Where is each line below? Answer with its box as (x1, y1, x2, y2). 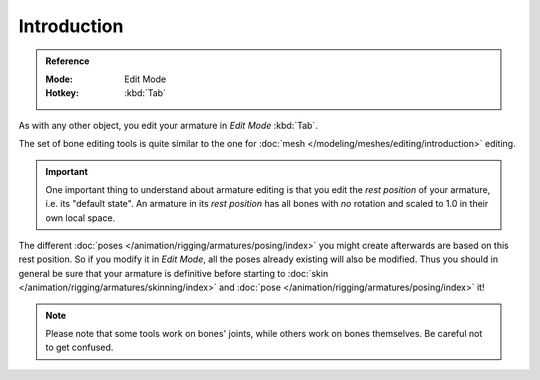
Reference (45, 55, 90, 67)
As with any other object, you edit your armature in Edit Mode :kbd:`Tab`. (18, 119, 319, 131)
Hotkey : (45, 87, 80, 99)
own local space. (45, 211, 116, 224)
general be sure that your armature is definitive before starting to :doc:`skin (18, 267, 329, 279)
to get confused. (45, 341, 114, 354)
